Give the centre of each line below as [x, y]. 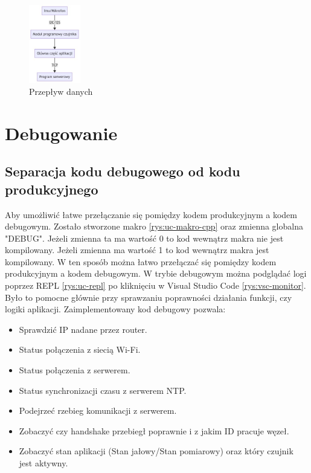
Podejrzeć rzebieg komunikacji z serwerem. [98, 410]
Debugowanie [61, 133]
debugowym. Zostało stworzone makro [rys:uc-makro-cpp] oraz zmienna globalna [154, 226]
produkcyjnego [52, 189]
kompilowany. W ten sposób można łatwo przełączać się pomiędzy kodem [141, 261]
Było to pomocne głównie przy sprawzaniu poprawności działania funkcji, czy [149, 297]
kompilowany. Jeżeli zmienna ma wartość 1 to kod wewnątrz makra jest [137, 250]
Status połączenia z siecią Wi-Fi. [80, 349]
